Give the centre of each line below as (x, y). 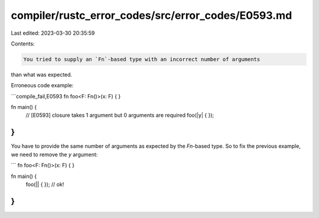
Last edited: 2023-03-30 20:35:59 (53, 33)
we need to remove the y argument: (54, 154)
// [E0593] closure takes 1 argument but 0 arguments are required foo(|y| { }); (120, 115)
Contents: (23, 44)
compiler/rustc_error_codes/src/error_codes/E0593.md (152, 15)
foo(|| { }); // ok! (45, 184)
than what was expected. (42, 74)
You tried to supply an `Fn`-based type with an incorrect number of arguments (142, 59)
